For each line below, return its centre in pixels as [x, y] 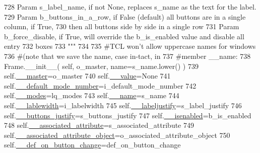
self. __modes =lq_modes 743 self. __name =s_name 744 [92, 95]
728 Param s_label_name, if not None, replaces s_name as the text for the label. [130, 7]
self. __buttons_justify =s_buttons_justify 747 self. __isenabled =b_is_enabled [128, 115]
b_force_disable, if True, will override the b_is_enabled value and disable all [124, 36]
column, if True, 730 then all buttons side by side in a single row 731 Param [122, 26]
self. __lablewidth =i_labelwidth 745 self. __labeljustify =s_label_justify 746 [123, 105]
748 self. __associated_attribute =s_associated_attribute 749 [99, 125]
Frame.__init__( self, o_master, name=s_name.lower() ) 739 [101, 66]
